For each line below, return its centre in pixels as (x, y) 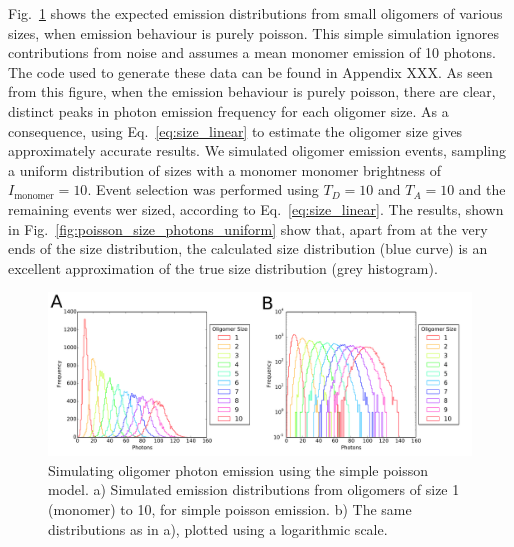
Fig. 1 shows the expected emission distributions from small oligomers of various (255, 13)
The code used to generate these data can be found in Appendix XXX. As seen (250, 71)
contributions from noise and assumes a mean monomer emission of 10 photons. (252, 52)
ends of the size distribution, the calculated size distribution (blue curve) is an (248, 248)
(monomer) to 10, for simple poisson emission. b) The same (230, 509)
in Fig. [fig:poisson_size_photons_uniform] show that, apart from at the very (248, 228)
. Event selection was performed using (203, 189)
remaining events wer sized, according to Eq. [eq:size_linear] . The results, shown (256, 208)
